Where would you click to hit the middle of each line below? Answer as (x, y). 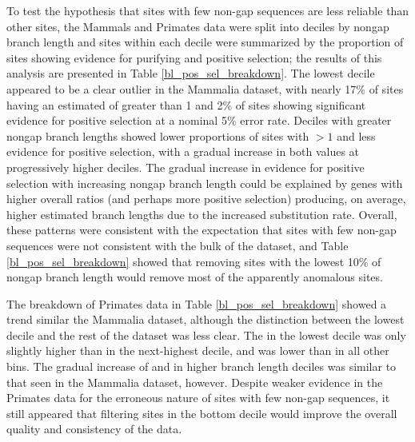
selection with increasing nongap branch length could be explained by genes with (205, 183)
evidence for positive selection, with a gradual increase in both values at (183, 151)
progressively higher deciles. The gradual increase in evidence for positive (186, 167)
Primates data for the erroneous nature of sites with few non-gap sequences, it (198, 398)
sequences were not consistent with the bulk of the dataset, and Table (178, 245)
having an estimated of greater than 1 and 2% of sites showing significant (186, 104)
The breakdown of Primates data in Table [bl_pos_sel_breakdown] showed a (197, 303)
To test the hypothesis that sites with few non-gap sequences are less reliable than (208, 10)
